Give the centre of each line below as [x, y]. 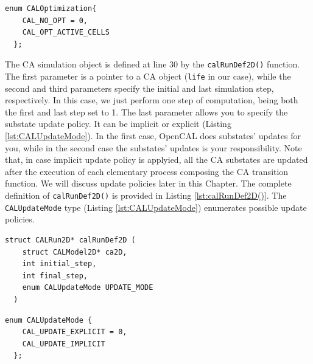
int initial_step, [59, 264]
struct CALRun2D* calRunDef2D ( [70, 240]
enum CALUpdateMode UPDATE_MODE [88, 288]
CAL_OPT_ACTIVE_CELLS [66, 33]
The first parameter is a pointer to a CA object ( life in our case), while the [148, 76]
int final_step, [55, 276]
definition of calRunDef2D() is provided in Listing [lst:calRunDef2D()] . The [146, 195]
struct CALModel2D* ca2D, [75, 252]
